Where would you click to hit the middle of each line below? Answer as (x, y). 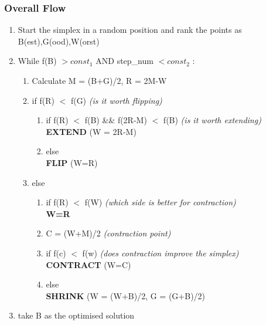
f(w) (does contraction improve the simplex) (161, 253)
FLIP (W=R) (72, 162)
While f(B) (37, 61)
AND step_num (125, 61)
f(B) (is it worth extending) (212, 120)
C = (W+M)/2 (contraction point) (108, 233)
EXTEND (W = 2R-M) (91, 131)
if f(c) (56, 253)
